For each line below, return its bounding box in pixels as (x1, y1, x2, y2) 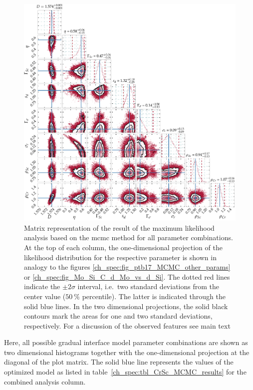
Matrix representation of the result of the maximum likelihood (24, 222, 215, 233)
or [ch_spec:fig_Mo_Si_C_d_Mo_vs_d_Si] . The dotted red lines (24, 271, 230, 282)
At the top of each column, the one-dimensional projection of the (24, 242, 223, 252)
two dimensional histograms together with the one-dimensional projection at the (4, 347, 250, 357)
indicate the (24, 281, 60, 292)
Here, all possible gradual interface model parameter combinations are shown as (4, 337, 248, 348)
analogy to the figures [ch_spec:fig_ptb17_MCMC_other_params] (24, 262, 231, 272)
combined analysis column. (4, 376, 86, 387)
